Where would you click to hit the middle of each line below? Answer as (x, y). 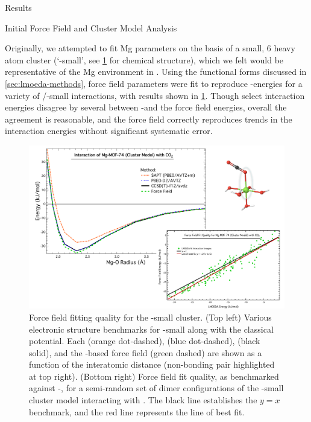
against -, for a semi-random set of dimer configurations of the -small (156, 388)
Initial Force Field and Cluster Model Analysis (91, 27)
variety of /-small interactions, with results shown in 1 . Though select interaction (155, 95)
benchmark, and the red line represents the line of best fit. (137, 411)
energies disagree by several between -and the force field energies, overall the (146, 107)
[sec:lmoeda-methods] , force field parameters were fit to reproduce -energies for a (154, 83)
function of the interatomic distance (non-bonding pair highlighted (152, 364)
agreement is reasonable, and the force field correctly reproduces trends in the (149, 119)
